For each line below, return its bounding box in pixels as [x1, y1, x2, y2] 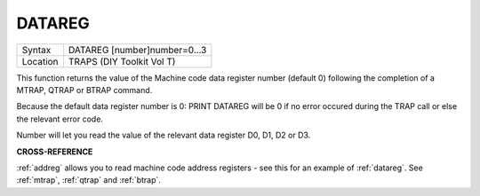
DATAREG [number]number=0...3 [68, 43, 207, 56]
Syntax [21, 43, 52, 56]
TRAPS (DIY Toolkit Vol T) [68, 55, 176, 67]
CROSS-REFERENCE [16, 146, 93, 157]
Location [21, 55, 59, 67]
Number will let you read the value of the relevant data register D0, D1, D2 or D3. [16, 129, 311, 141]
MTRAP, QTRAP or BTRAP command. [16, 84, 153, 95]
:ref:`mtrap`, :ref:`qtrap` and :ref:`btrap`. [16, 175, 162, 185]
